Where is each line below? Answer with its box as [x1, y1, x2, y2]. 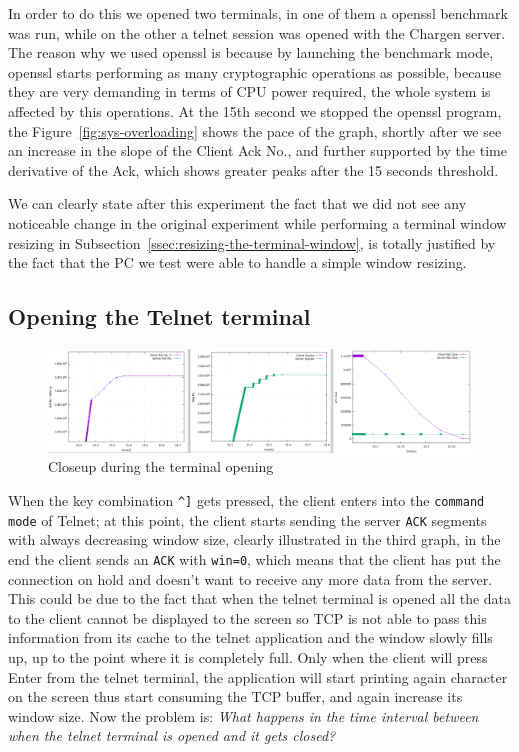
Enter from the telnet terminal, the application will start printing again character [8, 666, 508, 687]
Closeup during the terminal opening [48, 456, 274, 477]
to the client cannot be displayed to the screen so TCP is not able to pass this [8, 607, 487, 628]
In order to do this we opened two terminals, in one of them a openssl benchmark [8, 3, 508, 23]
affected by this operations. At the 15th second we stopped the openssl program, [8, 100, 502, 121]
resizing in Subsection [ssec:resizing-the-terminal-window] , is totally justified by [8, 232, 496, 253]
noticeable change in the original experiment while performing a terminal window [8, 212, 507, 233]
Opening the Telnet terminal [8, 301, 311, 332]
